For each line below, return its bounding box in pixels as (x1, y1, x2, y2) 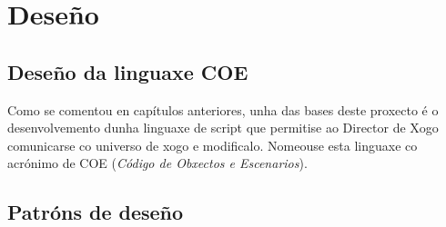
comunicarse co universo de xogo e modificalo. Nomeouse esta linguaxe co (7, 135, 418, 154)
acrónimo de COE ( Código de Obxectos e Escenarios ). (7, 153, 308, 173)
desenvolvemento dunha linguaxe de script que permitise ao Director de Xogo (7, 118, 439, 137)
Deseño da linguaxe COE (7, 57, 248, 85)
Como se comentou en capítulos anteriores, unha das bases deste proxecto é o (7, 100, 439, 119)
